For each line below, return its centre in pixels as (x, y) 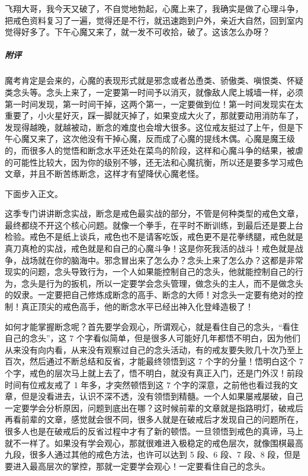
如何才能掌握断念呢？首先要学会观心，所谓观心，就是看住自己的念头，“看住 (152, 326)
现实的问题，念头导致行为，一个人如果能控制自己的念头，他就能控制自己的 (150, 272)
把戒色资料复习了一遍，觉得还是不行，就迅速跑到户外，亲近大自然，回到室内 (154, 20)
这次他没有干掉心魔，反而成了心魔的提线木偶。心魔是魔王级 (179, 139)
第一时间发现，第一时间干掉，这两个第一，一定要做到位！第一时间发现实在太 (154, 104)
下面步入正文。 (34, 193)
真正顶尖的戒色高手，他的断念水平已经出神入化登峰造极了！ (137, 307)
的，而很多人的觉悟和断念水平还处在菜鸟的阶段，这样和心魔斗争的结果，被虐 (154, 150)
